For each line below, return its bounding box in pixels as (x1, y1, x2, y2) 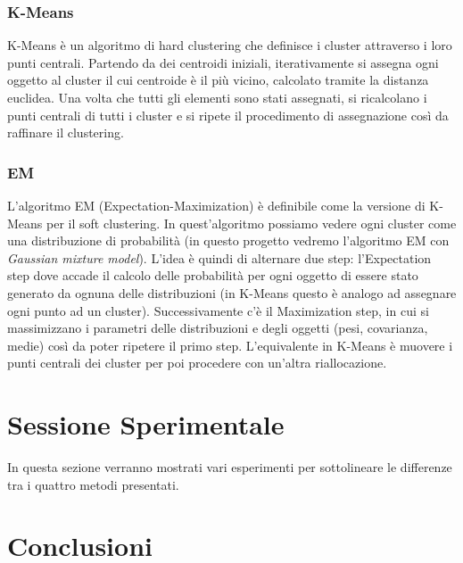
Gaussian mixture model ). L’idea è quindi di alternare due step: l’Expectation (7, 248, 432, 267)
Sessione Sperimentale (7, 406, 285, 443)
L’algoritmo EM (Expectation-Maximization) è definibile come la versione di (7, 196, 426, 214)
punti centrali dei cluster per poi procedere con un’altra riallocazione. (7, 353, 387, 372)
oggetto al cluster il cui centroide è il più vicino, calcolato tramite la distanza (7, 70, 429, 89)
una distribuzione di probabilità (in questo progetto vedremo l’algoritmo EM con (7, 231, 450, 250)
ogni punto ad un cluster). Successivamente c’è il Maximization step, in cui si (7, 301, 429, 319)
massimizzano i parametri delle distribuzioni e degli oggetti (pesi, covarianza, (7, 319, 428, 337)
